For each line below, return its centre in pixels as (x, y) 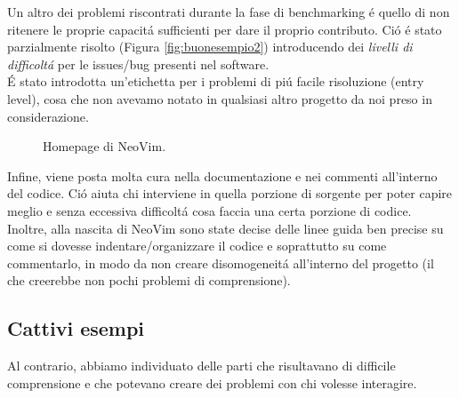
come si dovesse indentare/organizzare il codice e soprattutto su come (197, 246)
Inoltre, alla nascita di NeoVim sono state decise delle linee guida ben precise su (225, 228)
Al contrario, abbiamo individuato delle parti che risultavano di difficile (201, 366)
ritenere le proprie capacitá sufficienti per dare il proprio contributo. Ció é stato (225, 29)
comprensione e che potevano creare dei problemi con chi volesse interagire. (212, 382)
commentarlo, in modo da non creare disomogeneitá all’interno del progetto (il (221, 263)
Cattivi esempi (76, 328)
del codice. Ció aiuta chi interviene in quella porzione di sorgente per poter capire (230, 193)
